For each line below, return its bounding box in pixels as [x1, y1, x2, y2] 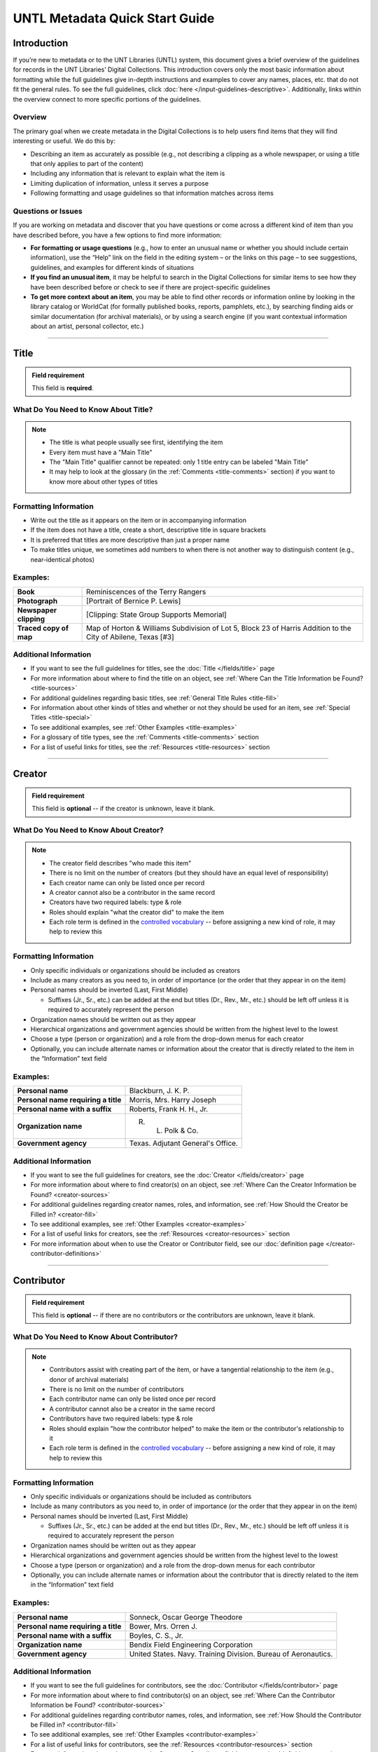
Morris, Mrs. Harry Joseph [129, 1095, 217, 1105]
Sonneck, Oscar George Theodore [129, 1612, 243, 1622]
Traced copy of [17, 623, 69, 633]
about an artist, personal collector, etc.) [30, 322, 144, 331]
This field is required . [31, 383, 94, 392]
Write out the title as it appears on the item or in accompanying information [30, 516, 246, 524]
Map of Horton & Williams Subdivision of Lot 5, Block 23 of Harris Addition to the [85, 623, 351, 633]
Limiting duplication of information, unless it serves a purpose [30, 179, 209, 187]
